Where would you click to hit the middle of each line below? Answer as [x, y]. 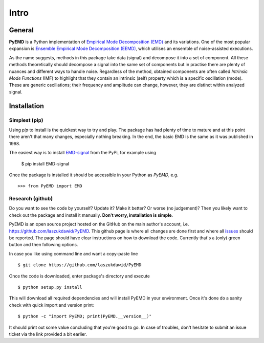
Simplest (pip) [26, 120]
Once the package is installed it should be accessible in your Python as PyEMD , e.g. [94, 175]
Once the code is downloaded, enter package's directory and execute [79, 276]
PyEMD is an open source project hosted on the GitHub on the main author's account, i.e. [99, 224]
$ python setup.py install [50, 287]
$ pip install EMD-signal [45, 163]
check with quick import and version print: [52, 305]
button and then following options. [44, 245]
